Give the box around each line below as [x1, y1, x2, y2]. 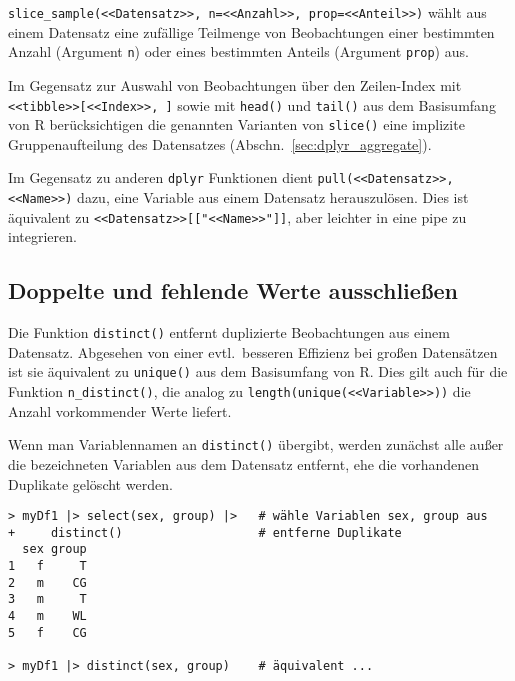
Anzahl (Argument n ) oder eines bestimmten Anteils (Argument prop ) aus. [8, 41, 469, 62]
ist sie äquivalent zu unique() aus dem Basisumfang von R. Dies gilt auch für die [8, 361, 508, 382]
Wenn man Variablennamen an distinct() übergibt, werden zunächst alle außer [8, 434, 504, 455]
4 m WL [8, 609, 87, 624]
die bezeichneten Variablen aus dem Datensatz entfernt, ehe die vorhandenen [8, 453, 480, 474]
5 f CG [8, 625, 87, 640]
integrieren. [8, 226, 77, 247]
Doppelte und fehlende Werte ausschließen [8, 275, 458, 306]
